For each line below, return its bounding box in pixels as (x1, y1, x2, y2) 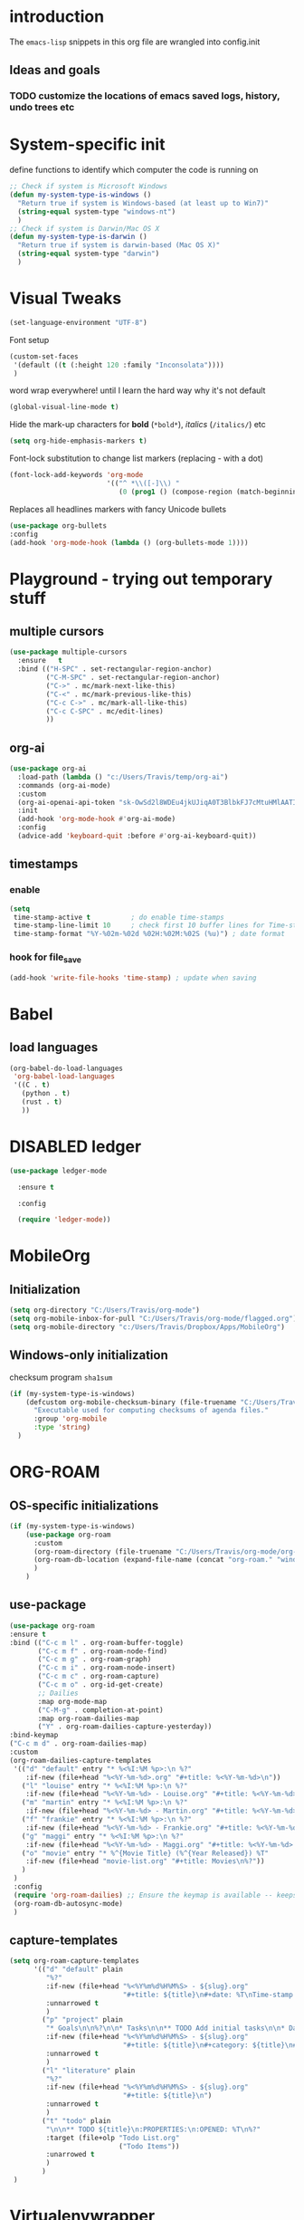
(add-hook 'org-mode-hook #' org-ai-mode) (17, 815, 176, 824)
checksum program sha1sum (9, 1372, 113, 1383)
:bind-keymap (9, 1731, 59, 1740)
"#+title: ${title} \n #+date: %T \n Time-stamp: (122, 1990, 298, 1999)
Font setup (9, 334, 50, 345)
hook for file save (9, 951, 81, 965)
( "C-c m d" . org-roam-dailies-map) (9, 1739, 147, 1748)
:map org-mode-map (37, 1697, 107, 1706)
